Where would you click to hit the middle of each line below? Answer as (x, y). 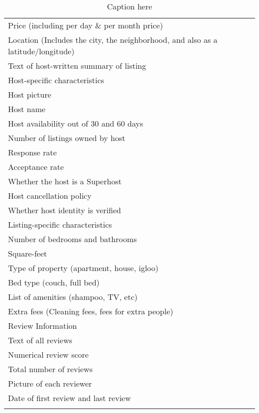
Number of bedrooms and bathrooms (72, 239)
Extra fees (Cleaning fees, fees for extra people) (91, 311)
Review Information (43, 326)
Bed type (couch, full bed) (54, 282)
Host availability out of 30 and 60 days (76, 123)
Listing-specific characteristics (60, 224)
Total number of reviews (50, 369)
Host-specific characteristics (56, 80)
